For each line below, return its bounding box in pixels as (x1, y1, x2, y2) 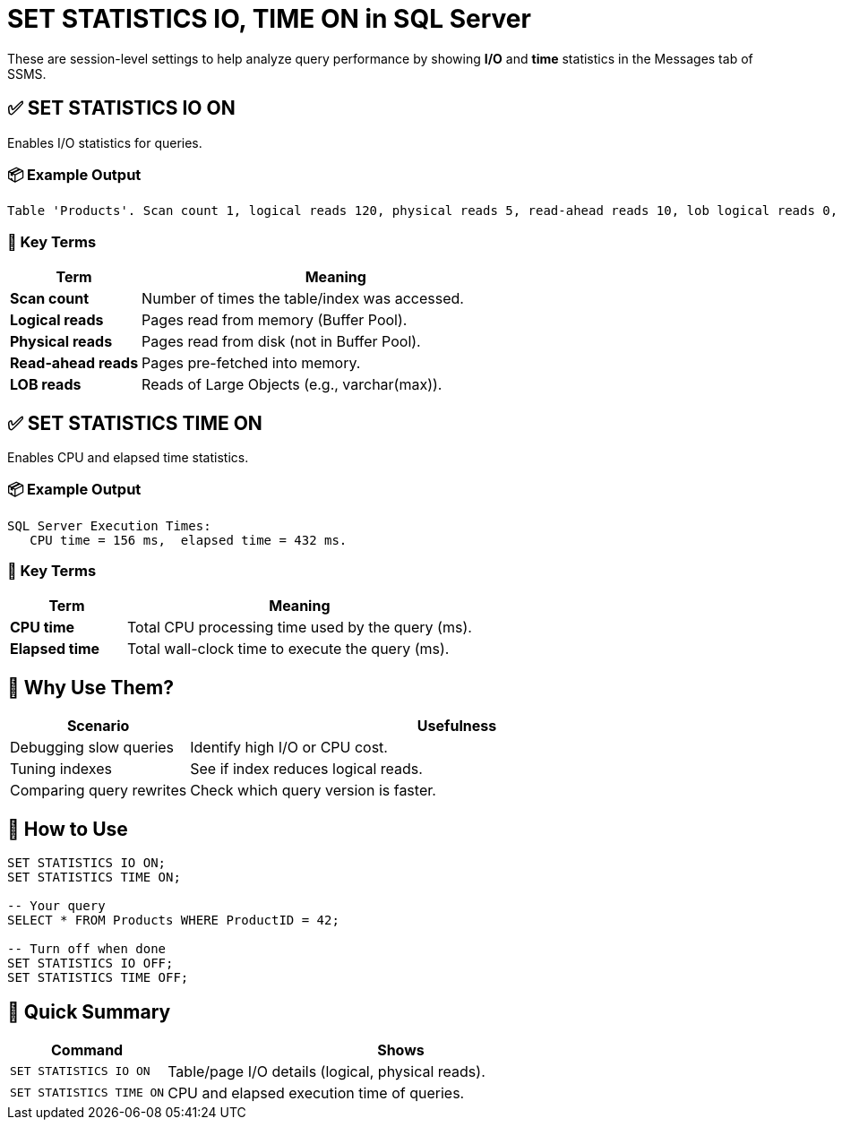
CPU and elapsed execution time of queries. (168, 1083, 465, 1102)
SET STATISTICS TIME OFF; (7, 970, 189, 985)
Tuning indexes (10, 760, 112, 779)
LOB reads (10, 375, 82, 394)
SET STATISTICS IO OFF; (7, 956, 174, 971)
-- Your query (7, 899, 106, 914)
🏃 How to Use (7, 817, 128, 840)
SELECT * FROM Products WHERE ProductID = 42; (7, 913, 339, 928)
